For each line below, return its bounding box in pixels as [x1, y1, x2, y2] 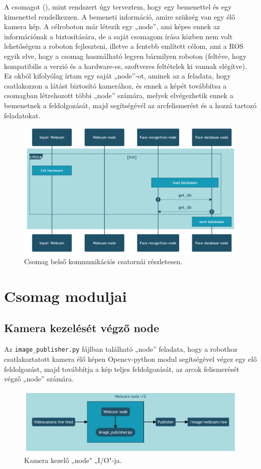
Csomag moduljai [4, 285, 127, 306]
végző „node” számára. [4, 373, 74, 384]
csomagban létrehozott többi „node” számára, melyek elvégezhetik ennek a [4, 90, 233, 101]
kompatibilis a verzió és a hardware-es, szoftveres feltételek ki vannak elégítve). [4, 60, 247, 71]
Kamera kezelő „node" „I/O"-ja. [24, 454, 122, 465]
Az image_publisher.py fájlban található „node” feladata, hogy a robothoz [4, 344, 237, 354]
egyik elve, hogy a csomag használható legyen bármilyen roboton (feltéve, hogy [4, 50, 247, 61]
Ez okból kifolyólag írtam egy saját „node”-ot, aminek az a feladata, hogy [4, 70, 231, 81]
